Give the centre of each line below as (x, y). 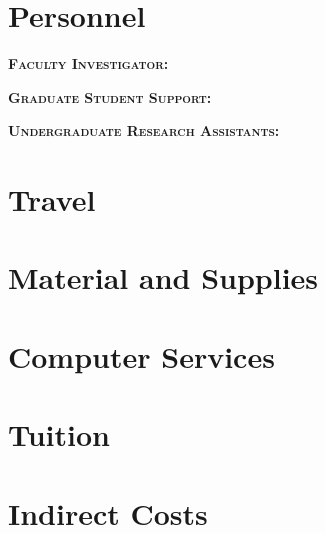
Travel (52, 199)
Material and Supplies (163, 277)
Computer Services (141, 355)
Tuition (59, 434)
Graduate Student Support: (110, 96)
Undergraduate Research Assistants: (144, 130)
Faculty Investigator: (88, 63)
